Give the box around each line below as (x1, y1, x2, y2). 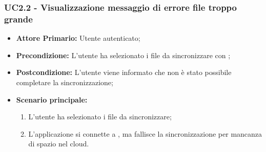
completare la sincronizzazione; (16, 77, 113, 87)
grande (4, 12, 33, 25)
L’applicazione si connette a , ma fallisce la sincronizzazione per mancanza (28, 128, 262, 139)
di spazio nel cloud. (28, 138, 89, 149)
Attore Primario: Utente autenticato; (16, 33, 140, 43)
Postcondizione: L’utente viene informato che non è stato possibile (16, 67, 232, 78)
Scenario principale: (16, 94, 88, 105)
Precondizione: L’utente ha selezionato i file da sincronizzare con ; (16, 49, 231, 60)
